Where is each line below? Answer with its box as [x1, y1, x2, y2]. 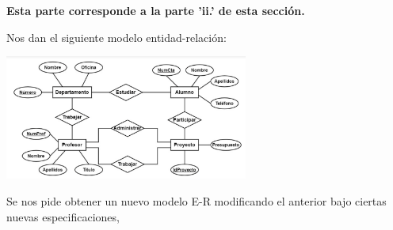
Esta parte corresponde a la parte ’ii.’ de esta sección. [6, 2, 305, 18]
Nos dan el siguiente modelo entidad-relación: [6, 28, 227, 45]
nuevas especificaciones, [6, 208, 120, 224]
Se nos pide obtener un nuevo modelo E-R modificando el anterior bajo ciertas [6, 192, 387, 209]
